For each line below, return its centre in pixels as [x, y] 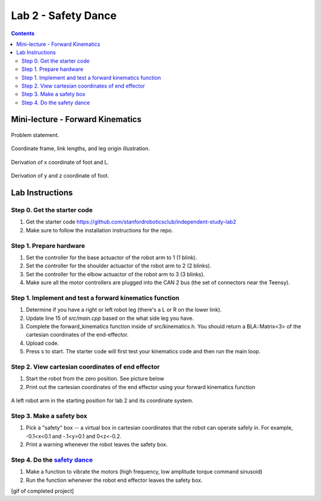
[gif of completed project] [43, 491]
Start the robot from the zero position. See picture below [95, 379]
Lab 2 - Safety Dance [64, 15]
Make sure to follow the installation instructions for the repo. [100, 230]
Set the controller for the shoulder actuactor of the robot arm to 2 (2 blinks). [119, 266]
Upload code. [43, 343]
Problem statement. [35, 135]
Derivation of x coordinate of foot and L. [60, 162]
